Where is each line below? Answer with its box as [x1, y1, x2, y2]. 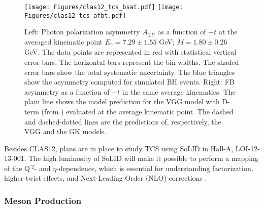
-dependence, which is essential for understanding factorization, [56, 162, 253, 173]
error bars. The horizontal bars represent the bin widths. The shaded [24, 56, 239, 67]
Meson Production [4, 194, 82, 206]
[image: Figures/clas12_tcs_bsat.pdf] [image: [24, 4, 183, 11]
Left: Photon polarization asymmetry [24, 26, 140, 37]
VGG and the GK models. [24, 126, 106, 137]
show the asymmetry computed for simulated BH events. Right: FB [24, 76, 235, 87]
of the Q [4, 162, 30, 173]
